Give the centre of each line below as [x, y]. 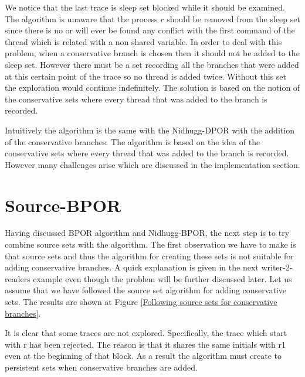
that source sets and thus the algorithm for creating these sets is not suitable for [149, 256]
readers [18, 278]
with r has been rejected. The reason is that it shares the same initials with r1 [145, 344]
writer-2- [277, 267]
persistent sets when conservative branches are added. [101, 367]
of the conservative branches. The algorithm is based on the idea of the [133, 141]
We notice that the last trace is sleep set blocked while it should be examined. [145, 7]
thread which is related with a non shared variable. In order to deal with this [143, 41]
